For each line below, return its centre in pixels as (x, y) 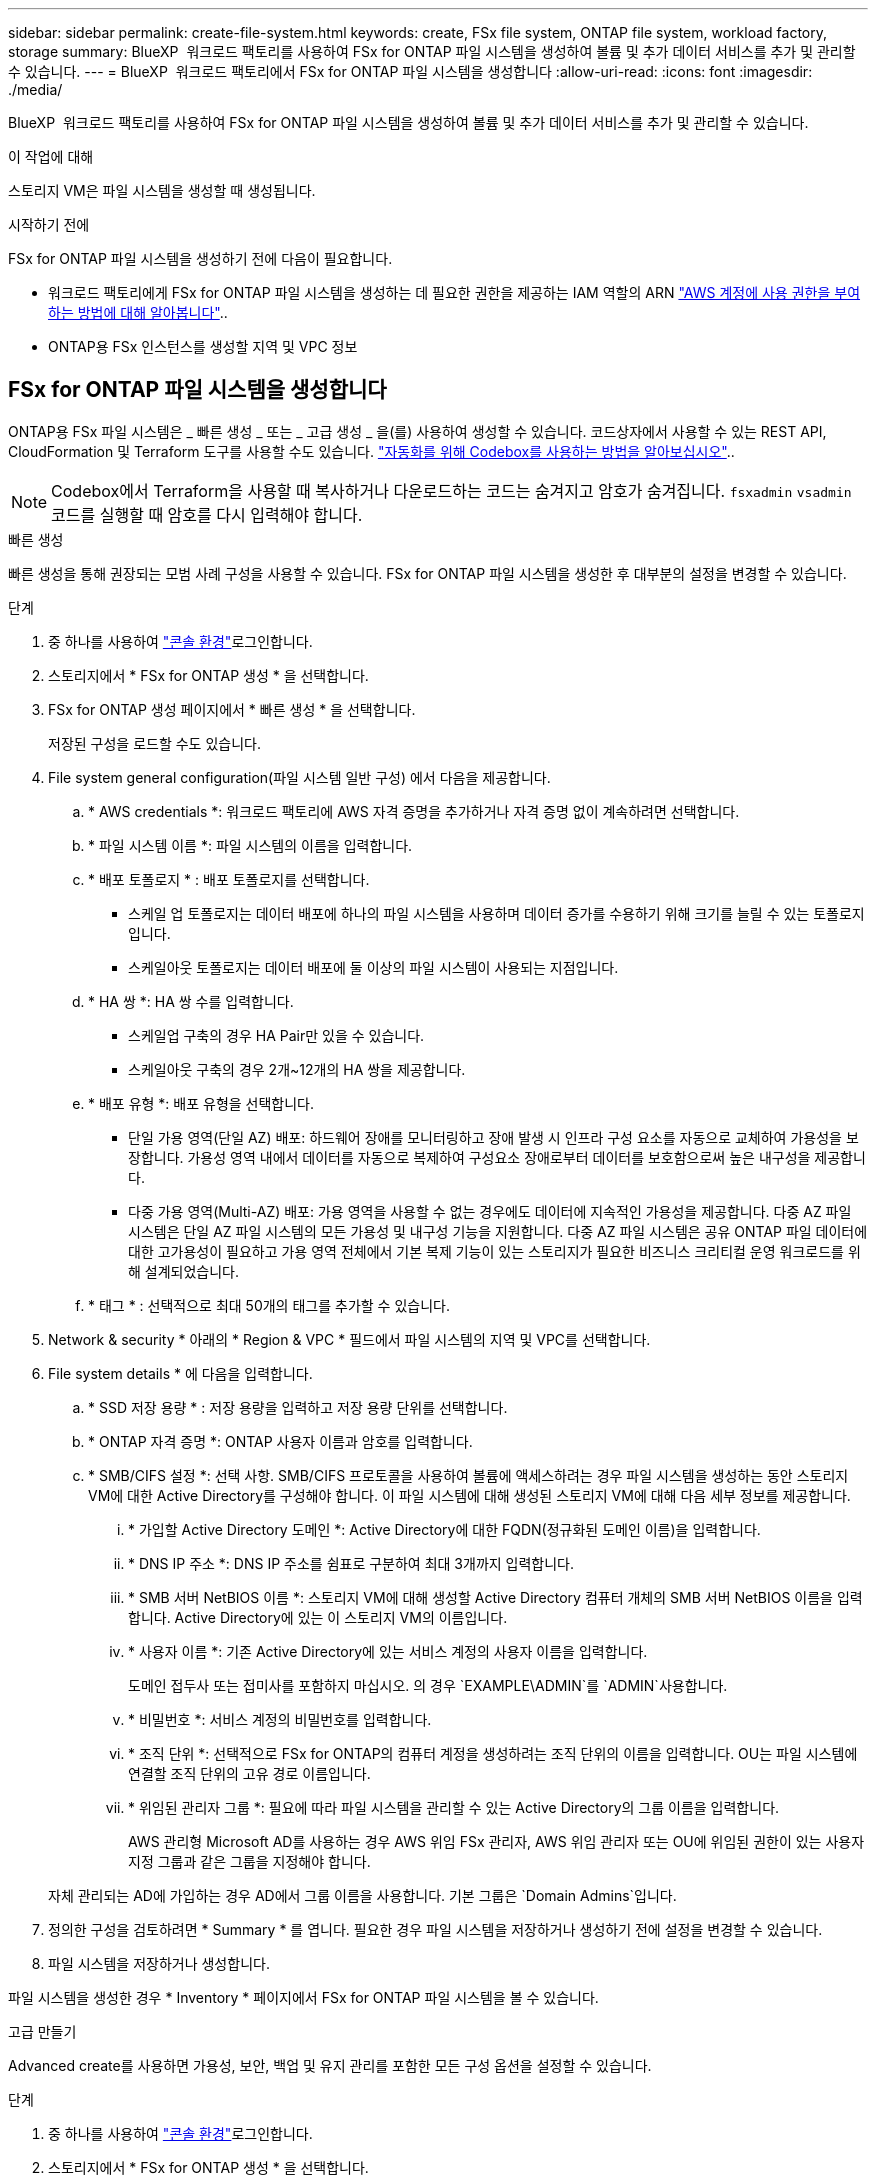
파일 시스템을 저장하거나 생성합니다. (159, 1963)
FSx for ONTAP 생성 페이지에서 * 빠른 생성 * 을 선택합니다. (232, 709)
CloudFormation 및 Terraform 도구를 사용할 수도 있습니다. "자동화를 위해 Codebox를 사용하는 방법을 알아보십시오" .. (371, 451)
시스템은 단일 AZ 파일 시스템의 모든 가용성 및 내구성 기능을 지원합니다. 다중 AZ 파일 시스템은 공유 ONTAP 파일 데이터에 (498, 1231)
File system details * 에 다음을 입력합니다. (180, 1373)
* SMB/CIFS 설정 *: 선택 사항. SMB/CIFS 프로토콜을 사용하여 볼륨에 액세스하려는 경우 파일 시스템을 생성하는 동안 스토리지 (468, 1475)
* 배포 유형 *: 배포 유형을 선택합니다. (201, 1103)
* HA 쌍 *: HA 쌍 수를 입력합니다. (191, 1001)
